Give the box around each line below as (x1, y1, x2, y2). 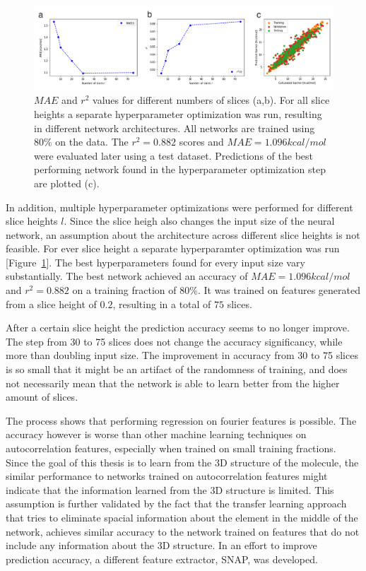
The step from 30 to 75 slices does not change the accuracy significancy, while (6, 334, 343, 348)
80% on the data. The (34, 134, 129, 149)
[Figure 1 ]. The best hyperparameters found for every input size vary (6, 254, 305, 269)
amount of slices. (6, 389, 78, 404)
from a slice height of (6, 296, 97, 311)
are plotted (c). (34, 175, 100, 190)
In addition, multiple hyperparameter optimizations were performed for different (6, 199, 353, 214)
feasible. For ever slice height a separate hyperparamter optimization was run (6, 241, 340, 256)
